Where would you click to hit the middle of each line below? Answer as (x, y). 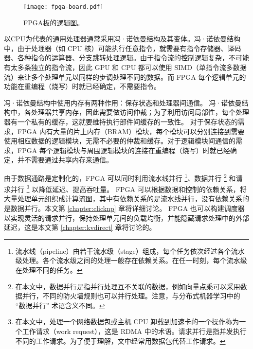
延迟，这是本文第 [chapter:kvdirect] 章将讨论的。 (80, 227)
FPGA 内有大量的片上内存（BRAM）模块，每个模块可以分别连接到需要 (131, 131)
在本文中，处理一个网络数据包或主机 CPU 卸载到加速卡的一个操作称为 (127, 322)
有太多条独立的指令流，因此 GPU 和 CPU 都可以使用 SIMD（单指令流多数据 (125, 67)
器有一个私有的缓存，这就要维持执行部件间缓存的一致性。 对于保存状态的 (121, 122)
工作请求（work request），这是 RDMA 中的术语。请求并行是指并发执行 (134, 331)
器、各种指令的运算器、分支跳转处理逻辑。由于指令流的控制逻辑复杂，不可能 (126, 58)
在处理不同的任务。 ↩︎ (49, 270)
